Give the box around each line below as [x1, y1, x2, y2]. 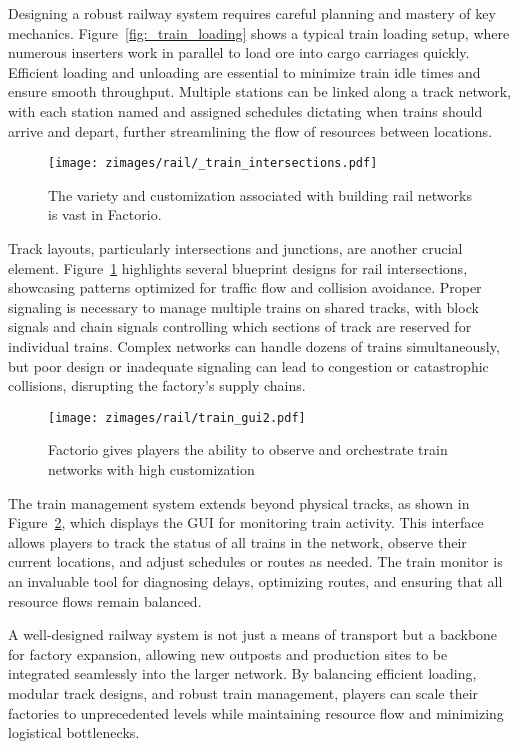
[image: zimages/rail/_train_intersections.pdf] [48, 156, 378, 171]
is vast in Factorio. [48, 204, 162, 225]
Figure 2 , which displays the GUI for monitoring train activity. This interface [8, 512, 484, 533]
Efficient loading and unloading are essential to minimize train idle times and [8, 61, 481, 82]
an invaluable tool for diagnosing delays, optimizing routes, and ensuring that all [8, 570, 503, 591]
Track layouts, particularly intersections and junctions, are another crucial [8, 238, 463, 258]
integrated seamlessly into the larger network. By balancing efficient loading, [8, 663, 477, 684]
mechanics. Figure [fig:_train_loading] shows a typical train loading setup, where [8, 22, 510, 43]
